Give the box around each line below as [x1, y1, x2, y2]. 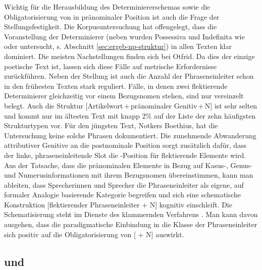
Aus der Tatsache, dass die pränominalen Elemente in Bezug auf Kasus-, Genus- [4, 159, 252, 170]
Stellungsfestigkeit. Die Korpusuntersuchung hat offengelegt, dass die [4, 21, 217, 32]
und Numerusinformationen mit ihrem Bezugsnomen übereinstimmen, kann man [4, 170, 253, 180]
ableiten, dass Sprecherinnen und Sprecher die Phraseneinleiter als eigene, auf [4, 179, 244, 190]
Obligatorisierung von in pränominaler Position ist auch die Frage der [4, 11, 220, 22]
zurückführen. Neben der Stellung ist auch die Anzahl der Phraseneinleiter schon [4, 71, 254, 81]
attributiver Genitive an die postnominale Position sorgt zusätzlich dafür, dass [4, 140, 247, 150]
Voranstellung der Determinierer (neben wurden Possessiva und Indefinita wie [4, 31, 245, 41]
